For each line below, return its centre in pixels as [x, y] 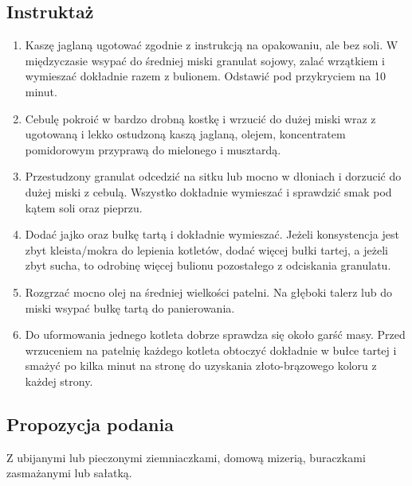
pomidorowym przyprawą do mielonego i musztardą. [153, 149]
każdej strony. [59, 381]
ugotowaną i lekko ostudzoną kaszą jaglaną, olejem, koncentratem [185, 134]
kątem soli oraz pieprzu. [84, 207]
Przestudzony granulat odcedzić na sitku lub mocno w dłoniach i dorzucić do [213, 176]
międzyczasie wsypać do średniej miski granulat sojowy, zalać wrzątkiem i [205, 60]
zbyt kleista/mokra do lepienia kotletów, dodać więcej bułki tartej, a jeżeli [206, 249]
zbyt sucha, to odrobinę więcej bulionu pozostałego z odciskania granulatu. [208, 265]
